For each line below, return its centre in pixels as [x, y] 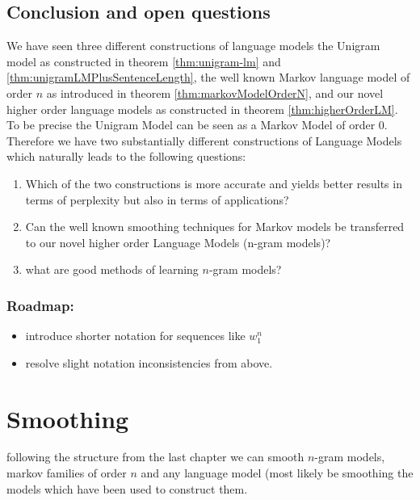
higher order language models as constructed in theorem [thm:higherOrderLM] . [202, 109]
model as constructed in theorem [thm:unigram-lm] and [144, 61]
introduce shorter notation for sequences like [135, 336]
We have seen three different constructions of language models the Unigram [193, 46]
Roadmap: [40, 305]
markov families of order [67, 473]
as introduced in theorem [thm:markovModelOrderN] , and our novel [215, 92]
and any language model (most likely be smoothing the [277, 473]
